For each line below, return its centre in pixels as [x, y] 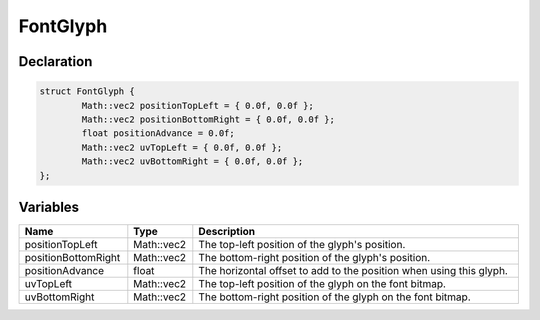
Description [227, 231]
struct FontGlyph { [87, 91]
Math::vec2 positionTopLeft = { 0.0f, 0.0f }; [197, 105]
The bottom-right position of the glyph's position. [314, 257]
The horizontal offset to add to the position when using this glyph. [353, 270]
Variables [49, 206]
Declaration [55, 61]
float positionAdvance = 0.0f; [158, 133]
